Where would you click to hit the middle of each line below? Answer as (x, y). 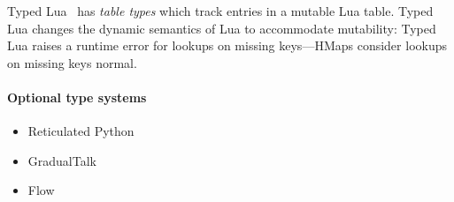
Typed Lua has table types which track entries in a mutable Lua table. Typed (220, 11)
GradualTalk (62, 160)
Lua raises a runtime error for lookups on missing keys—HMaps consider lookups (227, 45)
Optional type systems (77, 97)
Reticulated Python (81, 131)
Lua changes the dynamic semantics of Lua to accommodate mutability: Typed (222, 28)
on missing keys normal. (72, 62)
